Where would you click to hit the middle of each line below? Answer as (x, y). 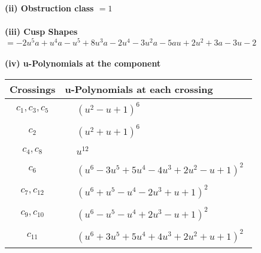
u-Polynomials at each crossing (139, 89)
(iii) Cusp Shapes (41, 31)
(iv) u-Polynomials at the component (83, 63)
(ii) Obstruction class (49, 8)
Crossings (33, 89)
